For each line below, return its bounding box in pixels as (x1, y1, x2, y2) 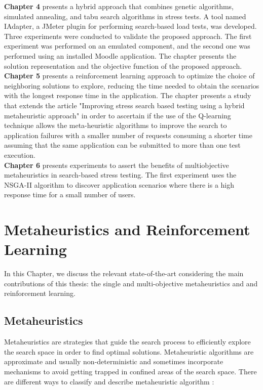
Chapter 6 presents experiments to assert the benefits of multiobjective (4, 159, 229, 170)
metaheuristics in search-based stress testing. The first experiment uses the (4, 169, 237, 180)
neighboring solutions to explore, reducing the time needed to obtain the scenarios (4, 80, 259, 91)
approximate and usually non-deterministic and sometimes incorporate (4, 356, 223, 367)
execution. (4, 149, 35, 160)
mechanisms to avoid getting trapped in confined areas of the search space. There (4, 366, 257, 376)
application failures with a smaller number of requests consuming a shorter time (4, 129, 252, 140)
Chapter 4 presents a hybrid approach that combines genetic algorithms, (4, 1, 234, 11)
